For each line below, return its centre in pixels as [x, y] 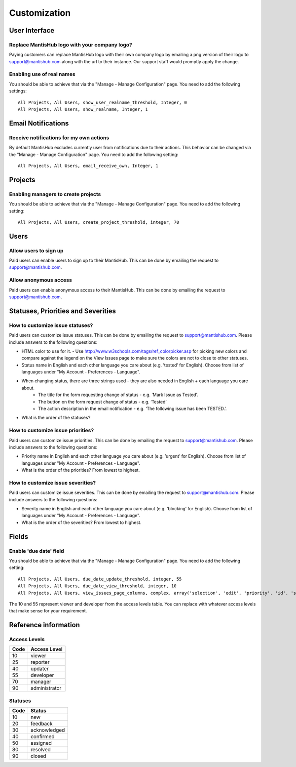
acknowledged [48, 730]
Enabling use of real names [42, 74]
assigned [41, 743]
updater [39, 669]
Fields [19, 537]
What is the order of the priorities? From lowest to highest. [81, 470]
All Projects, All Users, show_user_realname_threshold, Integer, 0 [102, 102]
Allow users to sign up [36, 250]
